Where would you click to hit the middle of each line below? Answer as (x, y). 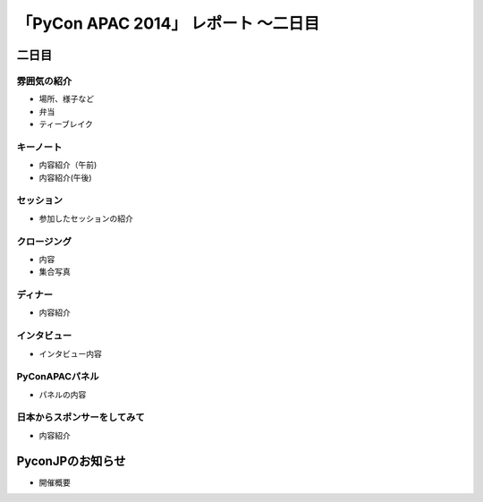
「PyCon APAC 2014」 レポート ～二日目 (168, 23)
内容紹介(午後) (66, 177)
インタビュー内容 (70, 353)
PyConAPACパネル (58, 377)
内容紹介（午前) (68, 165)
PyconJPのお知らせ (71, 461)
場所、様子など (66, 99)
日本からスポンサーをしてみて (80, 418)
